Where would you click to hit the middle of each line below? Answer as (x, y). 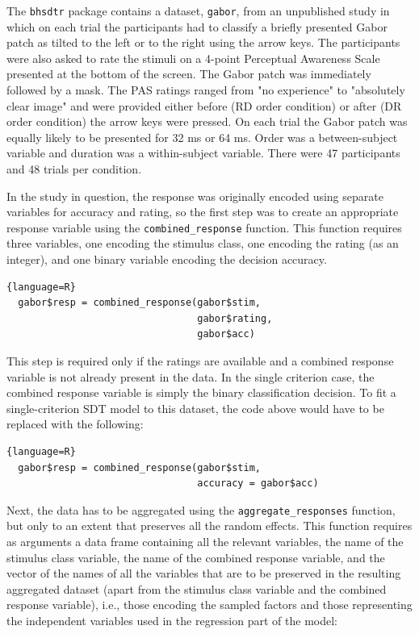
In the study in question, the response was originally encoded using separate (195, 196)
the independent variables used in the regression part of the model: (172, 620)
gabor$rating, (235, 318)
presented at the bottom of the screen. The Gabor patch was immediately (189, 74)
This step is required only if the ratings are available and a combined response (200, 361)
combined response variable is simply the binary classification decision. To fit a (201, 392)
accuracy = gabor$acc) (258, 484)
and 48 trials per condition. (74, 169)
